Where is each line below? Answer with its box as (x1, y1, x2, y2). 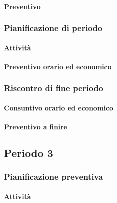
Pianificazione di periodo (4, 22, 102, 34)
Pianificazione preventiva (4, 171, 103, 183)
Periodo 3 (4, 145, 53, 160)
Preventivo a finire (4, 122, 67, 132)
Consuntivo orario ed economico (4, 102, 113, 112)
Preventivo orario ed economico (4, 61, 112, 71)
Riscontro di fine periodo (4, 82, 103, 94)
